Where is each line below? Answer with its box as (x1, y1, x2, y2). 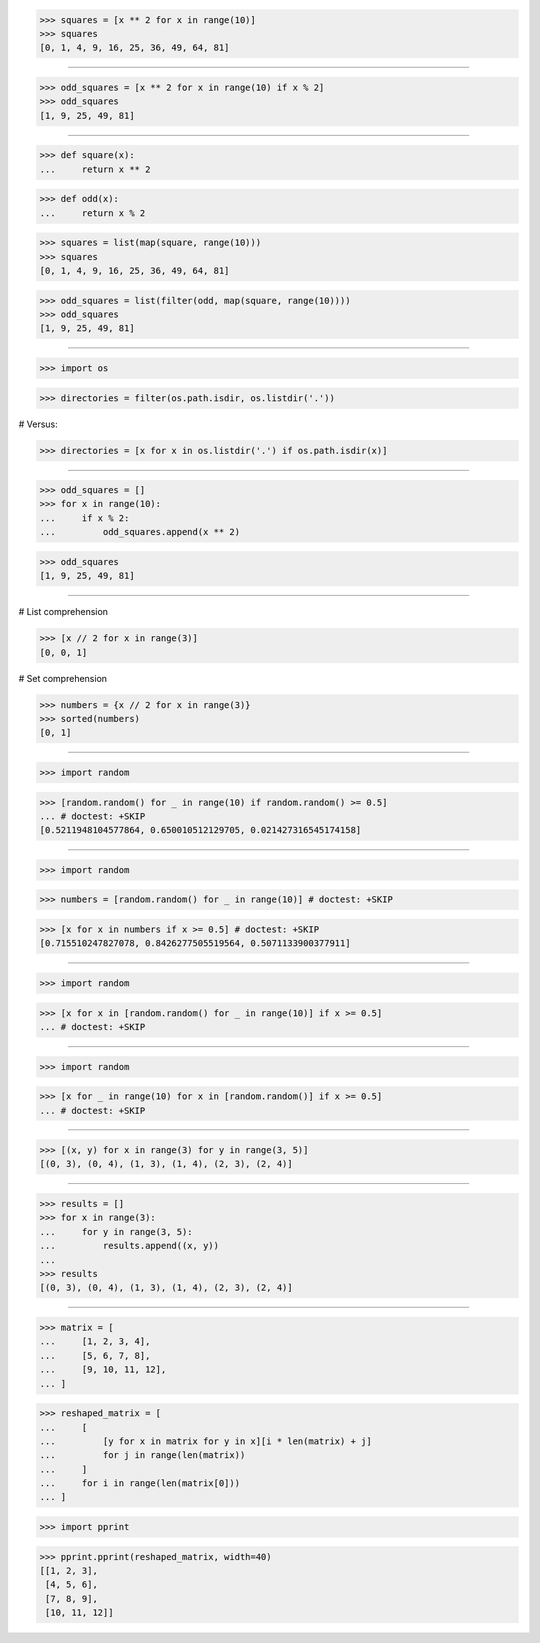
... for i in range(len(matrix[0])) (39, 1478, 240, 1489)
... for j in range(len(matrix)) (39, 1450, 246, 1461)
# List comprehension (18, 606, 109, 618)
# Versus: (18, 418, 59, 430)
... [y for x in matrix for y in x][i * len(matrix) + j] (39, 1435, 372, 1447)
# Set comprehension (18, 672, 108, 684)
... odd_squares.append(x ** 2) (39, 526, 240, 538)
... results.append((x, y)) (39, 1240, 220, 1252)
